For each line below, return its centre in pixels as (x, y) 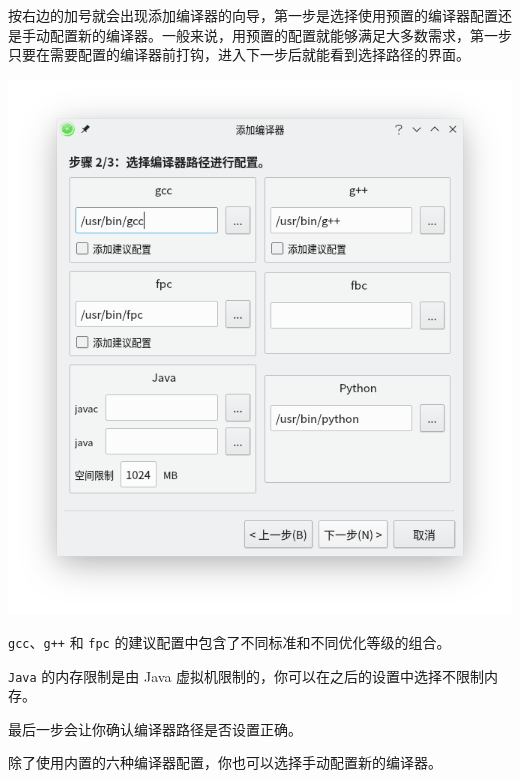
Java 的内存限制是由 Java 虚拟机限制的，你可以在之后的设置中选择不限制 (246, 675)
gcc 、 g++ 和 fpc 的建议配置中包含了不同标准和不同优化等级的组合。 (229, 641)
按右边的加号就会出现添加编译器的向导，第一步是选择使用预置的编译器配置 (253, 15)
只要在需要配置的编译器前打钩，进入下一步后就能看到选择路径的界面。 (239, 54)
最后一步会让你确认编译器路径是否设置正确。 (155, 728)
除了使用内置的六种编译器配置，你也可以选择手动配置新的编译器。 (225, 762)
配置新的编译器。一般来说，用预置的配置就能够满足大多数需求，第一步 (280, 34)
